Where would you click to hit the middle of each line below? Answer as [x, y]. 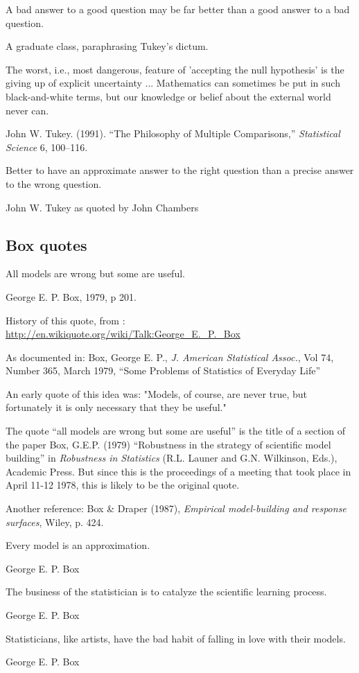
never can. [27, 110]
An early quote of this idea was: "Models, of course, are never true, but [157, 393]
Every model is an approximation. [78, 545]
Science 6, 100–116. [47, 147]
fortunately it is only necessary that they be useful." [116, 407]
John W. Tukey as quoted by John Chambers [102, 207]
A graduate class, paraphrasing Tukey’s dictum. [107, 46]
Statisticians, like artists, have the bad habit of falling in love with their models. [176, 638]
